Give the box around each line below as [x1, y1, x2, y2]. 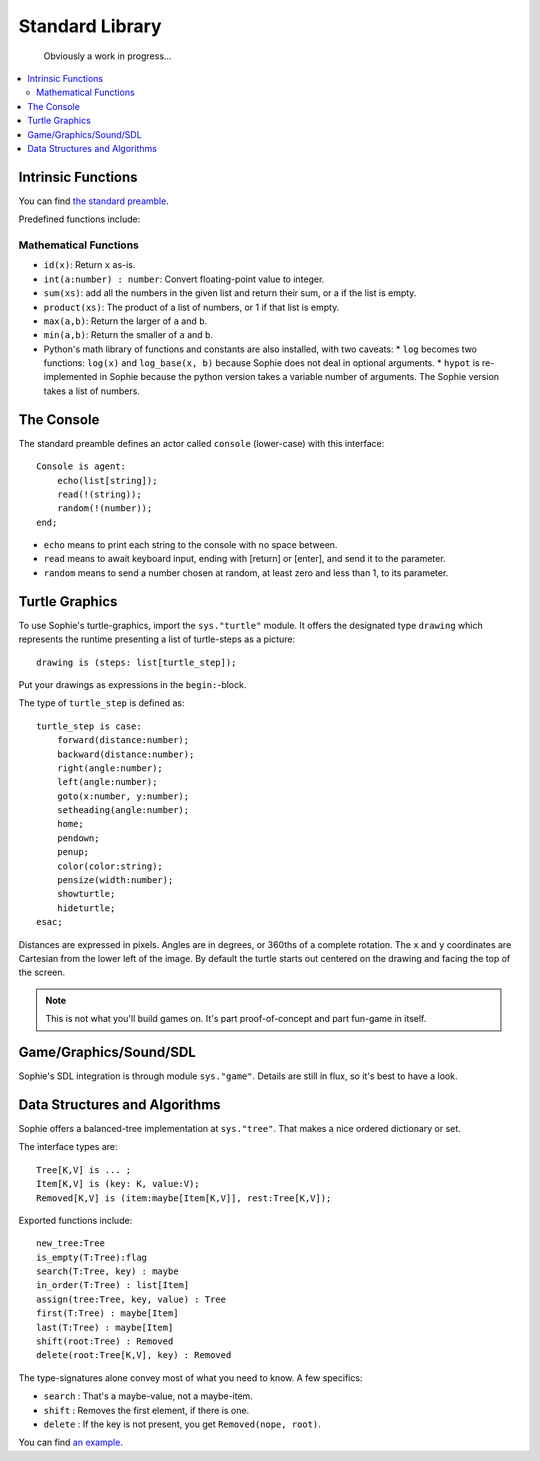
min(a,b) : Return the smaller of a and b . [43, 329, 214, 341]
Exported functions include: [18, 1214, 133, 1226]
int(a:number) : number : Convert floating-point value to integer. [43, 273, 325, 285]
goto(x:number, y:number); [56, 790, 190, 802]
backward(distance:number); [56, 748, 195, 760]
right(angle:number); [56, 762, 164, 774]
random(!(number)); [56, 503, 153, 514]
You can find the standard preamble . [18, 195, 169, 207]
